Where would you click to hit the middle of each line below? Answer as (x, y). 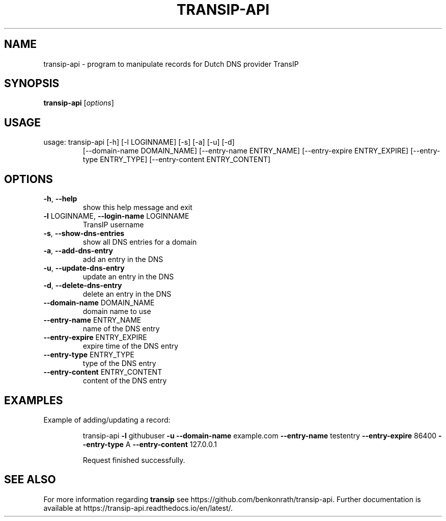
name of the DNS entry (121, 329)
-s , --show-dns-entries (84, 233)
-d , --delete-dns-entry (83, 285)
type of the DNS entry (119, 363)
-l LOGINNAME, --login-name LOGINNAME (116, 216)
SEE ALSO (30, 480)
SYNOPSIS (32, 84)
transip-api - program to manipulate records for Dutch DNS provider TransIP (171, 64)
